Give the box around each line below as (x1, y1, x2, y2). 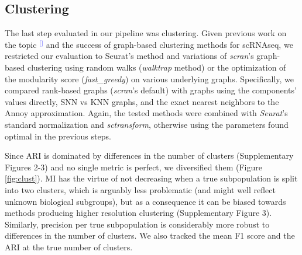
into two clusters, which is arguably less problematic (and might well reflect (5, 183, 276, 195)
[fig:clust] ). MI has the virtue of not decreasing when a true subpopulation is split (5, 172, 298, 184)
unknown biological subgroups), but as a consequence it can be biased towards (5, 195, 286, 207)
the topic (5, 38, 37, 50)
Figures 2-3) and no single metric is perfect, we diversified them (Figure (5, 160, 262, 173)
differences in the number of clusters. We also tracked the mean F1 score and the (5, 229, 295, 242)
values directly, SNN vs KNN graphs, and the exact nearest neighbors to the (5, 95, 279, 107)
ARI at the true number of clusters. (5, 240, 133, 253)
